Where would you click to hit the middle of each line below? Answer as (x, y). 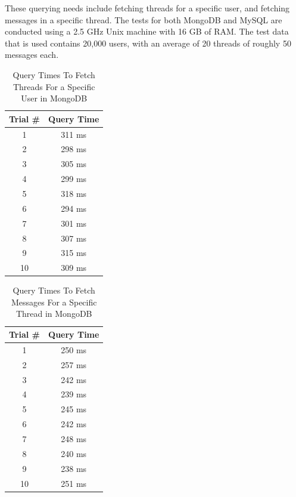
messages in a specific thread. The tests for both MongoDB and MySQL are (144, 19)
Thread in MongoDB (54, 314)
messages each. (32, 55)
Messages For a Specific (54, 302)
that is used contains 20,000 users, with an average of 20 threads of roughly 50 (148, 43)
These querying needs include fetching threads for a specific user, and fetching (147, 8)
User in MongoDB (54, 98)
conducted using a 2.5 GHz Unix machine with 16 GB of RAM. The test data (147, 31)
